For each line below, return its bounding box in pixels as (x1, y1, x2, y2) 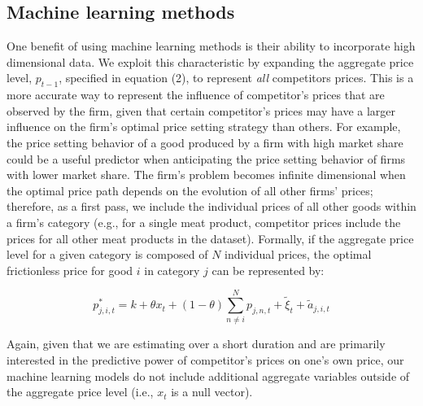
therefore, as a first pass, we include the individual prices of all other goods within (7, 198, 416, 215)
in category (144, 261, 200, 278)
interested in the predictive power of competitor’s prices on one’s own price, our (7, 351, 404, 369)
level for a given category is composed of (7, 246, 208, 263)
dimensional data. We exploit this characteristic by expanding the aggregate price (7, 53, 414, 70)
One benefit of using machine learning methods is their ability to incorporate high (7, 37, 416, 55)
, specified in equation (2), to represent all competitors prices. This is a (59, 69, 414, 86)
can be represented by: (211, 261, 325, 278)
